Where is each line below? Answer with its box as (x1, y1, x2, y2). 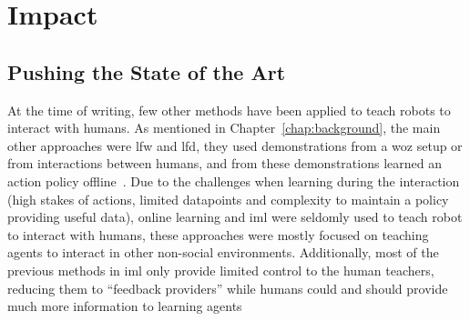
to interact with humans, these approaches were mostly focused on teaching (7, 225, 429, 244)
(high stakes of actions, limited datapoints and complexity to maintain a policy (7, 189, 449, 208)
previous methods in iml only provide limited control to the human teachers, (7, 260, 434, 279)
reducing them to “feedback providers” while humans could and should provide (7, 278, 448, 297)
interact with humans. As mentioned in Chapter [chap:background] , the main (7, 118, 441, 137)
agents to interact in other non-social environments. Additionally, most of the (7, 243, 439, 262)
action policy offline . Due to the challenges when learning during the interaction (7, 171, 460, 190)
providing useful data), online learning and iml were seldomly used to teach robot (7, 207, 463, 226)
